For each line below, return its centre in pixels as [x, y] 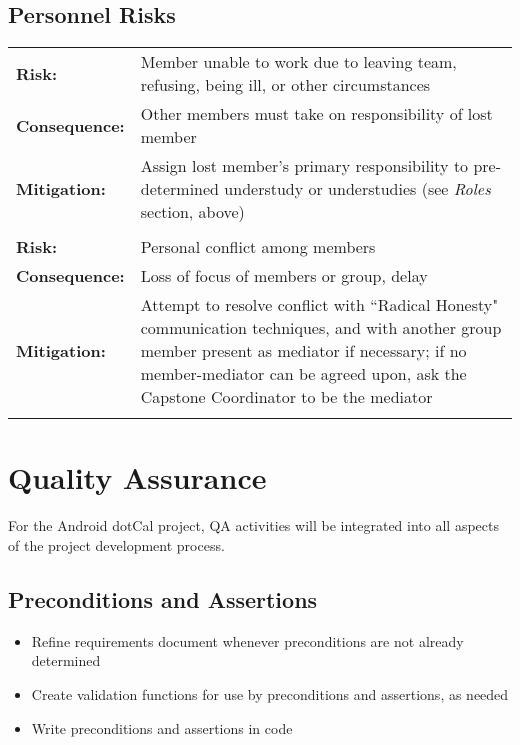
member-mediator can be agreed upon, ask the [303, 374]
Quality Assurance [137, 477]
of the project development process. [116, 544]
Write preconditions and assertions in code [162, 727]
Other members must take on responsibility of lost [316, 114]
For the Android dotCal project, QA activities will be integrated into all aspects [253, 525]
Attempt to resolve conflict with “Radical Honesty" [319, 305]
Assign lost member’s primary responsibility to [304, 166]
